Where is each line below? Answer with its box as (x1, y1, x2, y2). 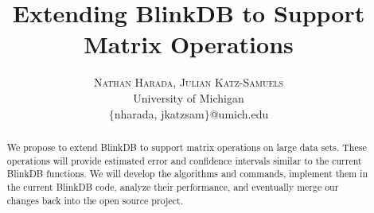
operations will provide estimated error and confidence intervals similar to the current (6, 153, 362, 167)
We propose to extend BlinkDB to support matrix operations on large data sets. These (6, 140, 367, 153)
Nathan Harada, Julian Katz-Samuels (93, 74, 284, 91)
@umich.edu (209, 105, 269, 122)
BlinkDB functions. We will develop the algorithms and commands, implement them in (6, 167, 368, 180)
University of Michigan (133, 89, 244, 106)
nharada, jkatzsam (114, 105, 205, 122)
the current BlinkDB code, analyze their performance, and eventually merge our (6, 180, 339, 193)
